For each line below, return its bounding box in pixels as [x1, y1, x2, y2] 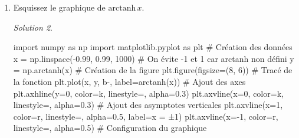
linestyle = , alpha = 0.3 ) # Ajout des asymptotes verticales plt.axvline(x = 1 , [13, 98, 283, 111]
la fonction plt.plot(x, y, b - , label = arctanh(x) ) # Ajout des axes [13, 75, 246, 87]
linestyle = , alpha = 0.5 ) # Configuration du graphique [13, 121, 207, 134]
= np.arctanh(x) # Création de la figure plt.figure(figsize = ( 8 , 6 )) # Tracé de [13, 64, 293, 76]
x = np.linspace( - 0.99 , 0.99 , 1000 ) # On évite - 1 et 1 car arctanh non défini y [13, 52, 294, 64]
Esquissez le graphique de [13, 1, 106, 13]
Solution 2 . [13, 21, 52, 33]
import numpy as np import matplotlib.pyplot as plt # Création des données [13, 41, 293, 53]
